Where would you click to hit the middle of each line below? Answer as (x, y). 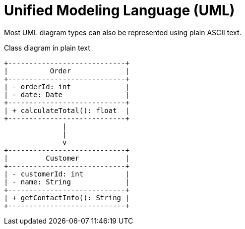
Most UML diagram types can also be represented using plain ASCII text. (123, 32)
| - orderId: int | (67, 86)
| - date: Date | (67, 94)
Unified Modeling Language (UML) (120, 10)
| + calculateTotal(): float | (67, 110)
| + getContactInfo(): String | (67, 198)
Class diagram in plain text (47, 48)
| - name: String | (67, 182)
